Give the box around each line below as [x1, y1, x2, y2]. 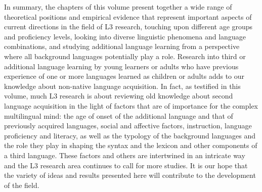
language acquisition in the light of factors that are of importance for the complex [4, 100, 258, 111]
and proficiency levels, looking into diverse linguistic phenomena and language [4, 31, 246, 41]
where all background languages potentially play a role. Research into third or [4, 51, 246, 61]
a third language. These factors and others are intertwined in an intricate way [4, 150, 245, 160]
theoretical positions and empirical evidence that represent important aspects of [4, 11, 252, 22]
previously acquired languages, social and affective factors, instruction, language [4, 120, 252, 131]
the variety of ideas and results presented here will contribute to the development [4, 170, 256, 180]
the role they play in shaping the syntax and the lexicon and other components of [4, 140, 257, 151]
